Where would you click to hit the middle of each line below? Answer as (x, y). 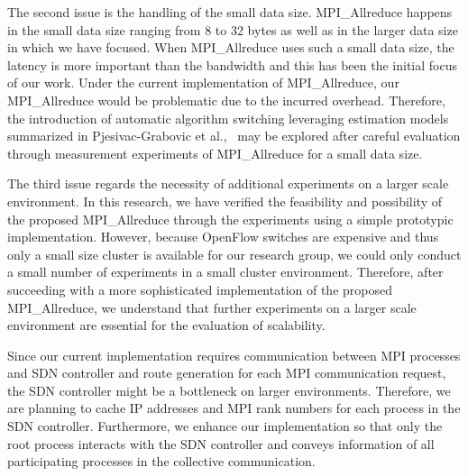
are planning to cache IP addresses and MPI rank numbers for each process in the (234, 408)
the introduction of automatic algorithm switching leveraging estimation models (228, 118)
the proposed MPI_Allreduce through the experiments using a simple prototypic (230, 219)
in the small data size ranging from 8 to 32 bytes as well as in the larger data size (233, 29)
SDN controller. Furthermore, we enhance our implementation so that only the (225, 426)
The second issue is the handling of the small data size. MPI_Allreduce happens (230, 12)
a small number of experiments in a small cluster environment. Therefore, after (225, 272)
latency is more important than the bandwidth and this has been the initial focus (232, 64)
